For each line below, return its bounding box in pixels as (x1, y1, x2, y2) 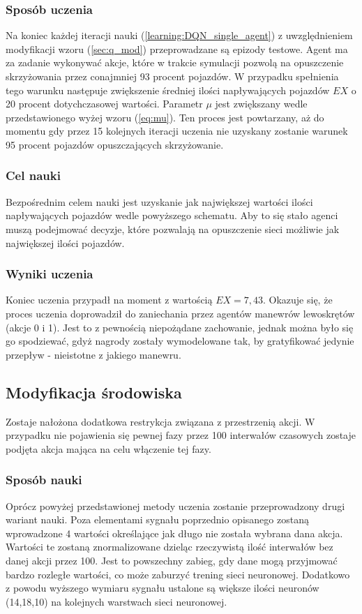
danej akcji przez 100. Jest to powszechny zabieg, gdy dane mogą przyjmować (6, 553, 338, 567)
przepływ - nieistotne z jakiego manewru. (6, 347, 181, 361)
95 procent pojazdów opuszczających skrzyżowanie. (6, 137, 224, 151)
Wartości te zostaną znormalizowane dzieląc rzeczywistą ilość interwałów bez (6, 539, 333, 554)
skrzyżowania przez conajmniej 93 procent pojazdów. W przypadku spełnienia (6, 69, 339, 83)
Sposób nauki (6, 471, 82, 488)
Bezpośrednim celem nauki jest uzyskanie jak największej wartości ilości (6, 194, 313, 209)
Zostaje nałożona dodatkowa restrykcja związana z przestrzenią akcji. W (6, 414, 315, 428)
